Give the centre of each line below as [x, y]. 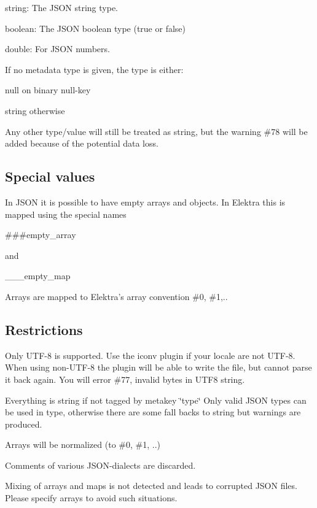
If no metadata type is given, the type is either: [94, 69]
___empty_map [38, 276]
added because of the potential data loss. [82, 143]
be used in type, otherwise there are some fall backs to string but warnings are [153, 412]
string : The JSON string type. [62, 7]
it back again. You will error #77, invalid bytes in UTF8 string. [125, 379]
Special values [50, 176]
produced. [24, 424]
